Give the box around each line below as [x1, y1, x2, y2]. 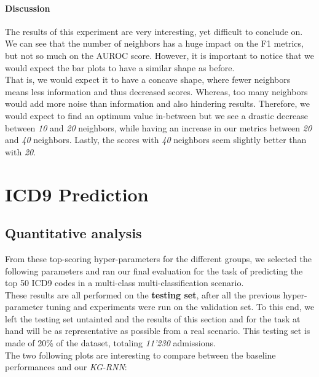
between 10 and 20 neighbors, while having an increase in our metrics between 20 [5, 121, 312, 134]
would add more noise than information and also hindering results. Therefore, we [5, 97, 310, 110]
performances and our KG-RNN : [5, 360, 127, 373]
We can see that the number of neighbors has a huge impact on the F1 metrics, [5, 37, 304, 50]
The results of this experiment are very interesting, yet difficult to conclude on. [5, 25, 303, 37]
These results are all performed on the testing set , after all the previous [5, 288, 280, 301]
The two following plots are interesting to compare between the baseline [5, 348, 276, 361]
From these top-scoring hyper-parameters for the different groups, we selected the [5, 252, 312, 265]
